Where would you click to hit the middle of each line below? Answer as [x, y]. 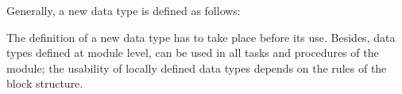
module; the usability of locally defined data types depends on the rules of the [197, 68]
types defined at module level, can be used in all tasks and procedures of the [193, 53]
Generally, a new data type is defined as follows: [124, 10]
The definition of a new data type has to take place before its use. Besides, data [201, 37]
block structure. [45, 83]
